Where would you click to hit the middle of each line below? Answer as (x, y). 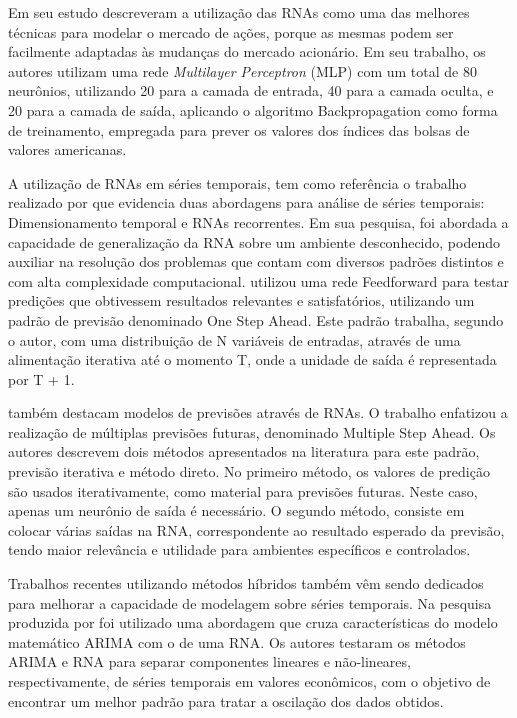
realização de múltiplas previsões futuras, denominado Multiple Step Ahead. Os (252, 431)
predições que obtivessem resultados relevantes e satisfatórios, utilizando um (241, 300)
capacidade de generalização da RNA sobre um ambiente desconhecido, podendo (254, 241)
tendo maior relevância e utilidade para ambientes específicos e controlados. (239, 549)
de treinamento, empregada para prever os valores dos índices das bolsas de (239, 129)
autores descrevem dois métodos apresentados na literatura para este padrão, (244, 451)
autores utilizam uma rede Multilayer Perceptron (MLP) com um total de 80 (242, 70)
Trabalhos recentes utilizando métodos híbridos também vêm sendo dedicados (246, 583)
